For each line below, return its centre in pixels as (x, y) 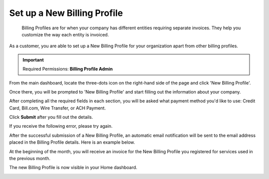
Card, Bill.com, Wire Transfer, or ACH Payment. (58, 108)
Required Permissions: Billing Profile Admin (68, 69)
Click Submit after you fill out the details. (51, 117)
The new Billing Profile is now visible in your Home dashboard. (73, 168)
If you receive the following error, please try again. (61, 126)
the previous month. (30, 159)
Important (33, 60)
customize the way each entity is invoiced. (65, 34)
